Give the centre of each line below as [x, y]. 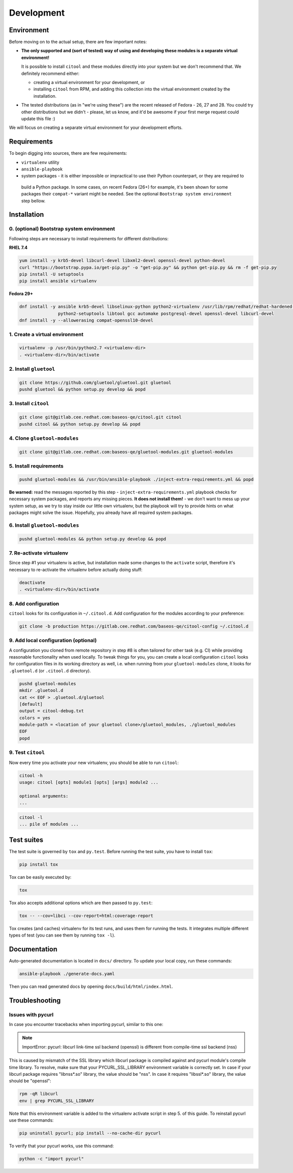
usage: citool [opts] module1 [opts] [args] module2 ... [89, 782]
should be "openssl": [30, 1081]
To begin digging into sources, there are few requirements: [68, 153]
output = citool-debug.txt [52, 711]
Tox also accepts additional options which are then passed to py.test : [81, 903]
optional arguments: [44, 796]
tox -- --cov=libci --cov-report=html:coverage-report [86, 916]
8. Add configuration [34, 603]
